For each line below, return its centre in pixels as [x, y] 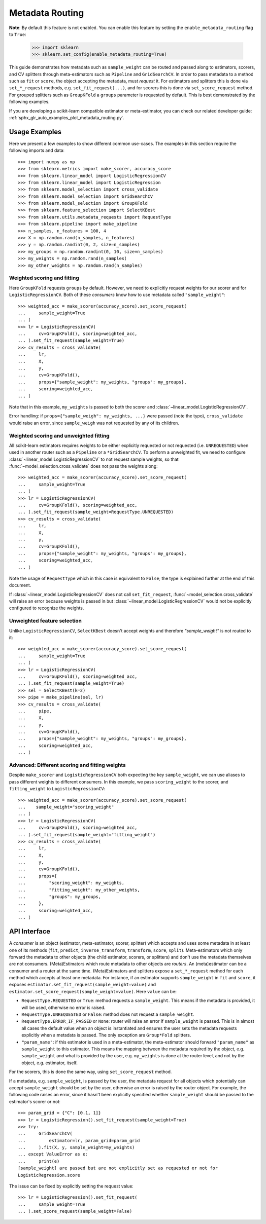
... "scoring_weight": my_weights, [71, 883]
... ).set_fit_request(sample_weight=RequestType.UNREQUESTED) [96, 512]
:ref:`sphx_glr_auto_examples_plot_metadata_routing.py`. [67, 118]
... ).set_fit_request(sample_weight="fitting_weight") [87, 835]
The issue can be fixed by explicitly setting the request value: [71, 1186]
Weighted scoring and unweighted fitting [59, 436]
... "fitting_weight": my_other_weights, [79, 890]
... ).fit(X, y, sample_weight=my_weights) [76, 1148]
